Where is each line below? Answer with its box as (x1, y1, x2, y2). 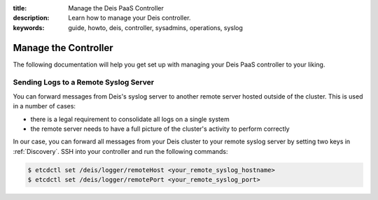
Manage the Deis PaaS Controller (68, 4, 164, 12)
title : (13, 4, 27, 12)
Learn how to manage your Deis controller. (68, 14, 191, 22)
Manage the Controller (13, 42, 113, 54)
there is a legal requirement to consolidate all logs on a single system (30, 115, 230, 123)
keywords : (13, 23, 45, 31)
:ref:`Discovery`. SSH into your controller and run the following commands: (13, 147, 228, 155)
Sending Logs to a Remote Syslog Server (13, 78, 154, 87)
